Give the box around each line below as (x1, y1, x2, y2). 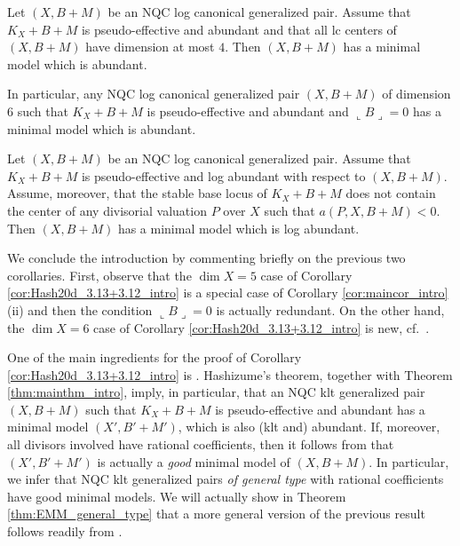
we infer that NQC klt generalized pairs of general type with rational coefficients (7, 470, 444, 488)
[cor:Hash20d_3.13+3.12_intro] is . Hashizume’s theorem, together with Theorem (7, 365, 453, 384)
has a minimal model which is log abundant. (117, 218, 360, 237)
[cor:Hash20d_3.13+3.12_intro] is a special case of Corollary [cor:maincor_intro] (7, 283, 448, 302)
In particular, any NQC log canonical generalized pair (7, 84, 300, 103)
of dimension (382, 84, 451, 103)
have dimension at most (85, 37, 215, 56)
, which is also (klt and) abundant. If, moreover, (178, 417, 440, 436)
